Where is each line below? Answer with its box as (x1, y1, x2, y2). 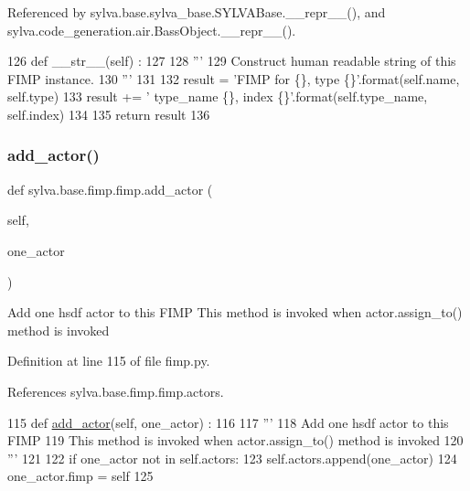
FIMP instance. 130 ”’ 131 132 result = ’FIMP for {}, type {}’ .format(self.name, (7, 69, 460, 88)
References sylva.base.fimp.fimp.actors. (7, 381, 224, 400)
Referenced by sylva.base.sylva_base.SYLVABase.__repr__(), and (7, 3, 386, 21)
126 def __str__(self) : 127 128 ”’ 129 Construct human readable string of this (7, 51, 456, 70)
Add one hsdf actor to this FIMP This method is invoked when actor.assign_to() (7, 303, 463, 322)
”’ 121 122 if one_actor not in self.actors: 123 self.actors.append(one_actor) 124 (7, 448, 457, 467)
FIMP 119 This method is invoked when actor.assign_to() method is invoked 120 (7, 431, 464, 450)
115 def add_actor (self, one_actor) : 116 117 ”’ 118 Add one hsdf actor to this (7, 412, 449, 432)
